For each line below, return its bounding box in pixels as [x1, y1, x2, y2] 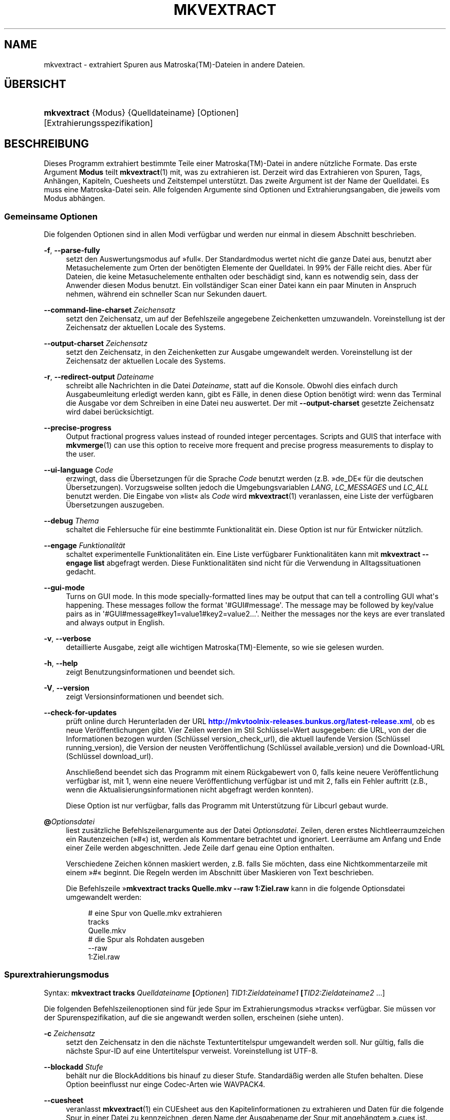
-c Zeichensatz [44, 1028, 96, 1038]
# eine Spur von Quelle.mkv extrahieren [88, 909, 222, 918]
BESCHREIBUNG [4, 137, 89, 150]
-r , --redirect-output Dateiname [44, 372, 154, 382]
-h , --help [44, 659, 78, 668]
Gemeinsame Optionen [4, 211, 98, 222]
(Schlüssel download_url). [66, 752, 154, 761]
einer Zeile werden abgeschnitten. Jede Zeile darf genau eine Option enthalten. [66, 843, 334, 853]
